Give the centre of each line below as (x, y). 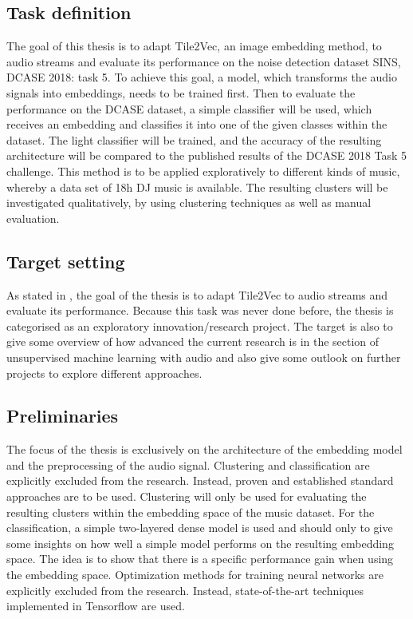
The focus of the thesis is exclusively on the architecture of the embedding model (205, 449)
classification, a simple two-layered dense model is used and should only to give (200, 528)
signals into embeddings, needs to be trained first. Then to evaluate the (181, 92)
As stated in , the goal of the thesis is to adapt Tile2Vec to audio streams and (197, 294)
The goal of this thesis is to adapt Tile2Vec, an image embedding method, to (194, 46)
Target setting (66, 261)
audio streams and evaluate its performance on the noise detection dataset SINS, (204, 61)
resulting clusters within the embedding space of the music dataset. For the (191, 512)
